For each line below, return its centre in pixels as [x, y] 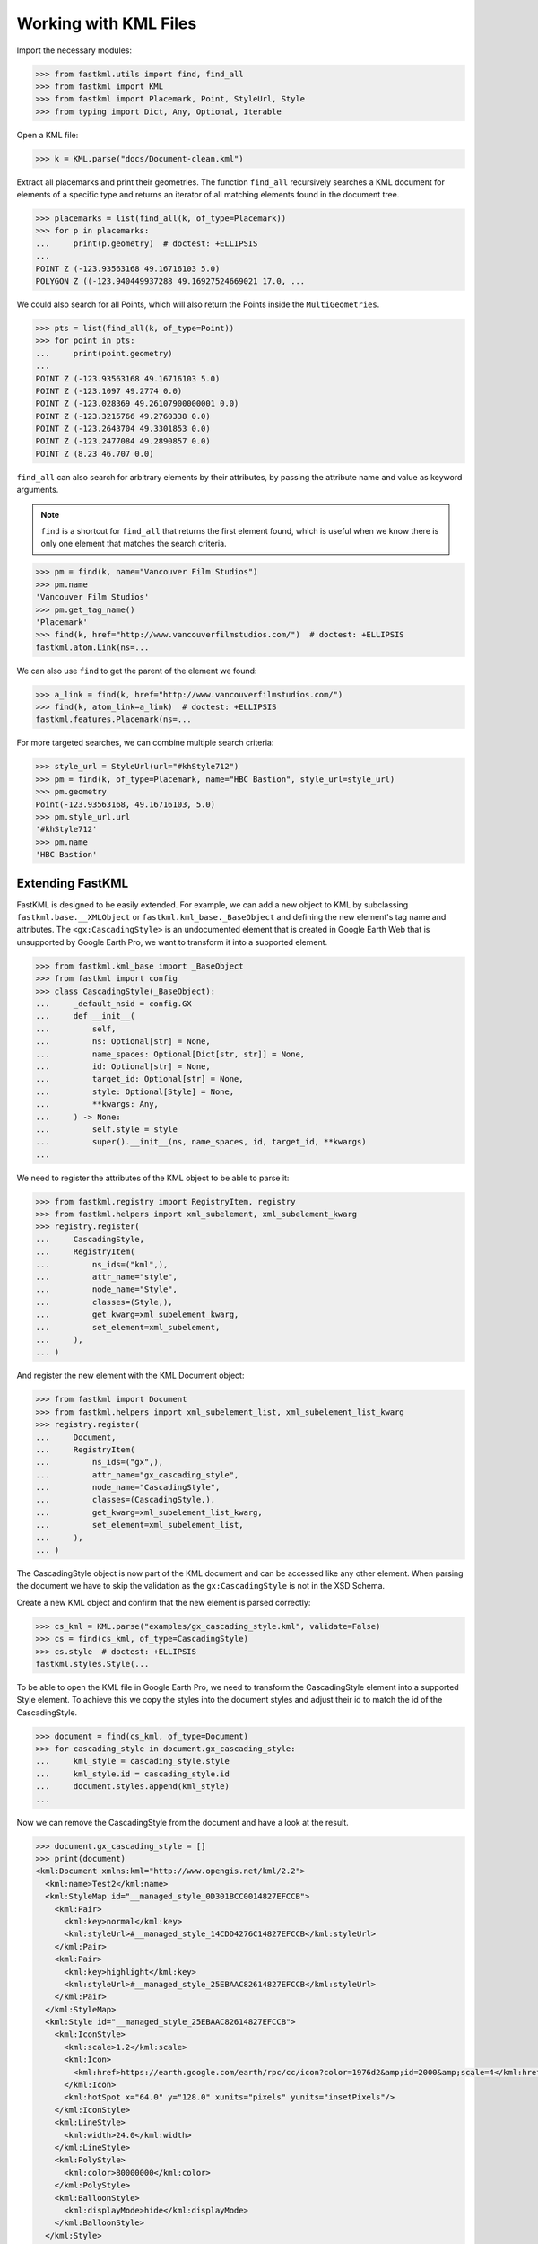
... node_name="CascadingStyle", [128, 1487]
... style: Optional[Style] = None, [135, 1091]
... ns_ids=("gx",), [100, 1462]
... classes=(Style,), [104, 1302]
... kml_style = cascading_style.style [133, 1761]
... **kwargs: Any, [97, 1104]
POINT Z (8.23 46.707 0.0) [95, 454]
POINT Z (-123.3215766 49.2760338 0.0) [123, 416]
